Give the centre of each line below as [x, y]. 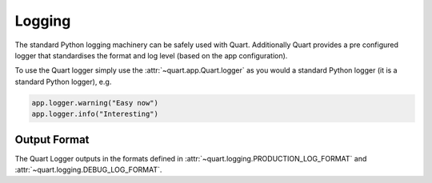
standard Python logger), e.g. [63, 82]
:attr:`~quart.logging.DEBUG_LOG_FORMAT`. [88, 169]
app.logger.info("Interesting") [95, 114]
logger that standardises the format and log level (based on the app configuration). [151, 55]
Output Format [52, 139]
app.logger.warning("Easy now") [95, 103]
